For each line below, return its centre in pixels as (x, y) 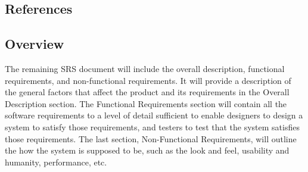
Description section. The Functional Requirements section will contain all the (146, 103)
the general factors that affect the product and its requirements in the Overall (147, 92)
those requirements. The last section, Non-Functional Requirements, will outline (151, 138)
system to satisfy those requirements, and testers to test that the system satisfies (152, 126)
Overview (35, 44)
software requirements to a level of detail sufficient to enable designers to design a (154, 115)
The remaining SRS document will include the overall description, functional (145, 68)
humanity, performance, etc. (56, 162)
